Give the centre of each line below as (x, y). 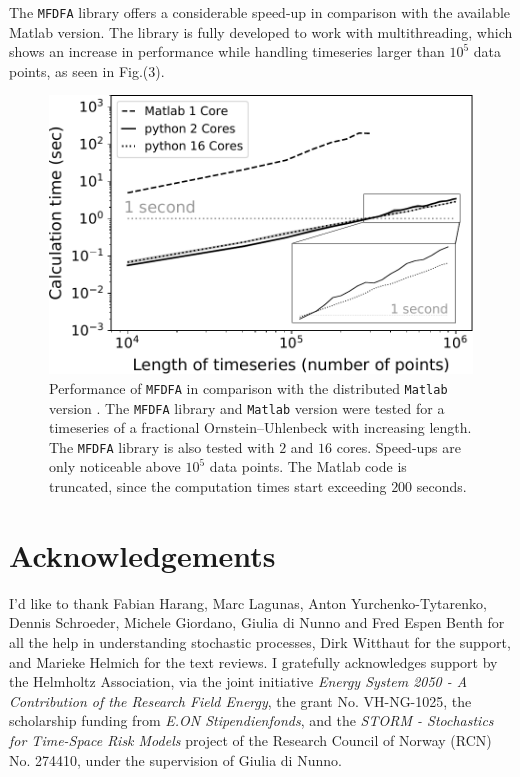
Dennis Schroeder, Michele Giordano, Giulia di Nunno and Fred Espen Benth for (257, 622)
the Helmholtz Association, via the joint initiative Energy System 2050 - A (238, 681)
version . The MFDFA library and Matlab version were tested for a (247, 407)
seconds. (441, 486)
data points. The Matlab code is (308, 466)
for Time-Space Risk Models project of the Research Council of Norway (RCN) (250, 739)
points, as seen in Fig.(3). (87, 70)
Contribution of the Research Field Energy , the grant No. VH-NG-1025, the (240, 700)
